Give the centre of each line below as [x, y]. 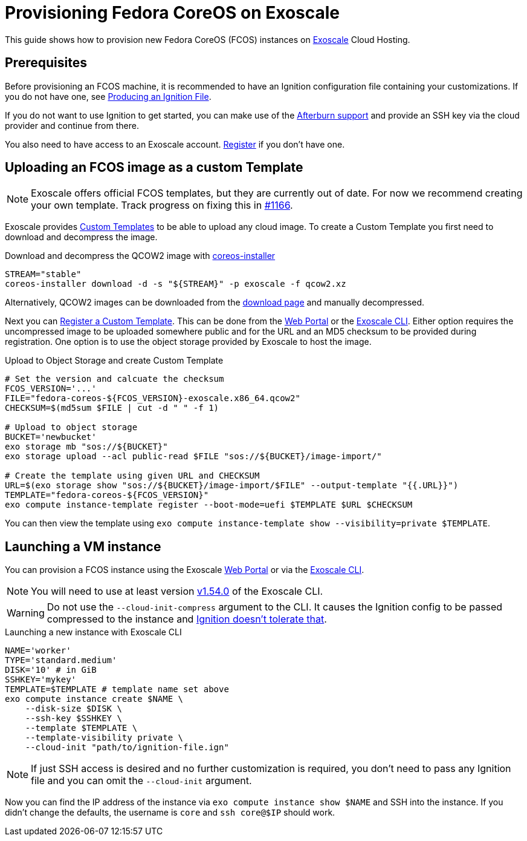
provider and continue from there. [72, 125]
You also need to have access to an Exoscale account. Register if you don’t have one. [175, 144]
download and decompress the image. [81, 237]
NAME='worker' [38, 651]
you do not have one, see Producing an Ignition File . [108, 96]
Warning [26, 613]
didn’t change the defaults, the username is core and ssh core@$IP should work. [170, 813]
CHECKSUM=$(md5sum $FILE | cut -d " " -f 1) [112, 408]
